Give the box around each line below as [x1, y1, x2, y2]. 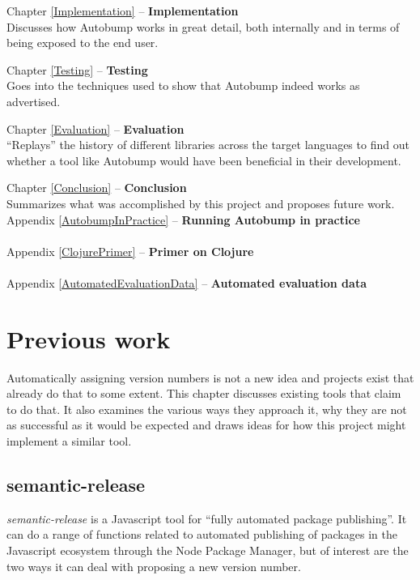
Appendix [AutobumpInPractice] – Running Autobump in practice [6, 211, 360, 228]
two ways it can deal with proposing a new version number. [6, 557, 301, 574]
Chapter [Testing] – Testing [6, 61, 148, 78]
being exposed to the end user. [6, 34, 159, 51]
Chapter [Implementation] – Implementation [6, 2, 239, 19]
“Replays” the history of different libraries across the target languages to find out [6, 136, 409, 153]
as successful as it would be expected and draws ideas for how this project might [6, 416, 406, 433]
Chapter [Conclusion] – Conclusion [6, 179, 187, 196]
